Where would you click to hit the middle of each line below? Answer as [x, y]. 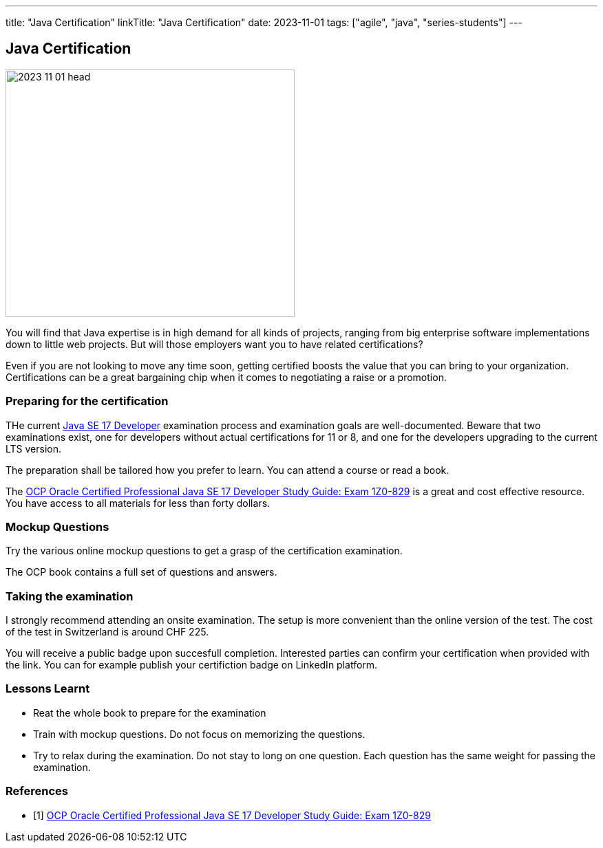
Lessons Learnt [48, 689]
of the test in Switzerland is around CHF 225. [107, 632]
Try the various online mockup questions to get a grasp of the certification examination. [204, 551]
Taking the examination [70, 596]
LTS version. [34, 448]
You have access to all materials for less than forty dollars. [138, 503]
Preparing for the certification [87, 401]
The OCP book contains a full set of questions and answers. [141, 572]
